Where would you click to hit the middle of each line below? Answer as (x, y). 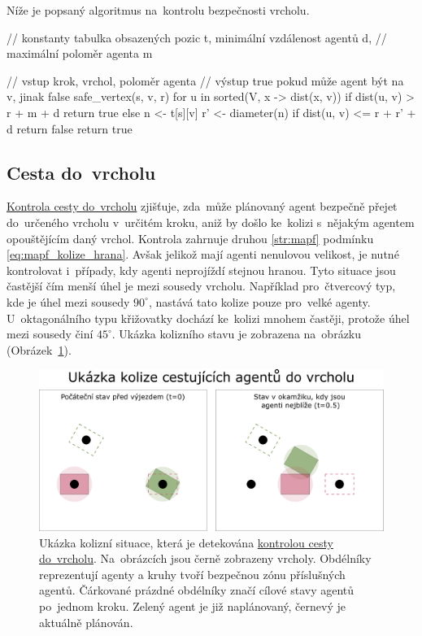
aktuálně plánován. (86, 622)
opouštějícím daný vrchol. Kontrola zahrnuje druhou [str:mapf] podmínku (190, 238)
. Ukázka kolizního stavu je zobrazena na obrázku (237, 334)
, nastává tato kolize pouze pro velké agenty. (259, 301)
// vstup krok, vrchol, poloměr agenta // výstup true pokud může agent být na (205, 80)
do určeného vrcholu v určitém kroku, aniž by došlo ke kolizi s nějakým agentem (211, 222)
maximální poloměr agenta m (80, 53)
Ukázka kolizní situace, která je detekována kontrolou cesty (186, 542)
